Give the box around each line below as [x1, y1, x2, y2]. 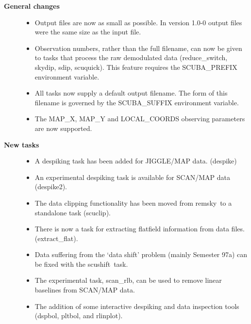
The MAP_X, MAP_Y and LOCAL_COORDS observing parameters [34, 113, 245, 124]
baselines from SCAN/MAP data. [34, 285, 135, 295]
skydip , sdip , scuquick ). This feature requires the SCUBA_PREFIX [34, 62, 237, 72]
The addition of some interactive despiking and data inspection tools [34, 301, 239, 311]
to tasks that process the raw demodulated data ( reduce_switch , [34, 52, 228, 63]
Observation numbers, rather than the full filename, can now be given [34, 43, 242, 53]
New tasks [4, 139, 39, 149]
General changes [4, 1, 60, 11]
